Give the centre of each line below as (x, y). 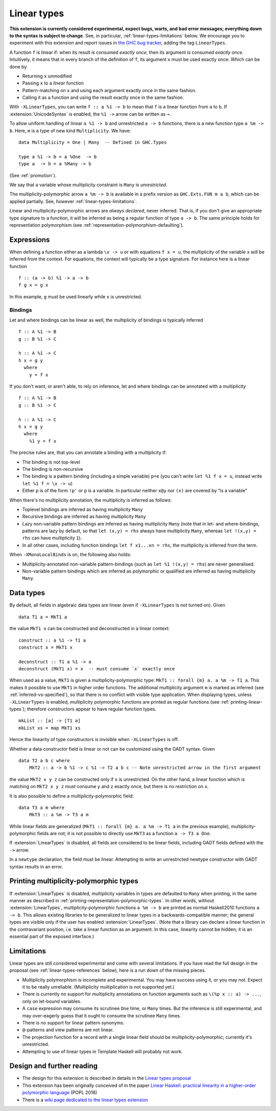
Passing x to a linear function (53, 83)
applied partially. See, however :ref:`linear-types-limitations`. (73, 201)
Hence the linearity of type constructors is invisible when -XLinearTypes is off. (94, 739)
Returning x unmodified (47, 76)
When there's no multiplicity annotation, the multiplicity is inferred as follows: (91, 500)
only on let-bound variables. (52, 1001)
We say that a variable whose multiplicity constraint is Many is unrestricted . (88, 185)
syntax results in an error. (36, 866)
